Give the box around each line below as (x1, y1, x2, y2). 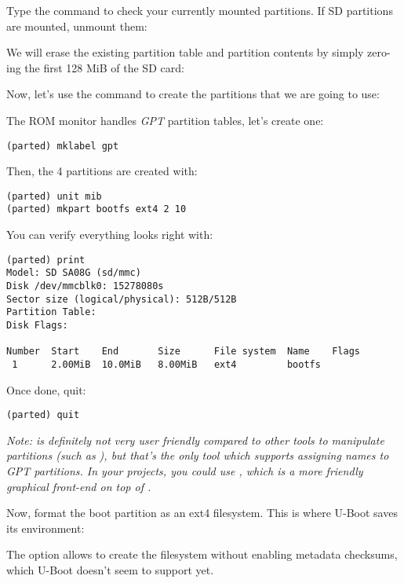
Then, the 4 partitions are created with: (6, 163, 198, 179)
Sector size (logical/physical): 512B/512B (6, 293, 237, 305)
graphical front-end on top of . (6, 478, 151, 494)
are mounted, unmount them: (6, 17, 147, 34)
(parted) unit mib (6, 190, 102, 202)
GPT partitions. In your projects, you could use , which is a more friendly (6, 463, 363, 479)
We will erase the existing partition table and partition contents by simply (6, 44, 364, 60)
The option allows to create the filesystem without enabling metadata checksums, (6, 546, 398, 563)
